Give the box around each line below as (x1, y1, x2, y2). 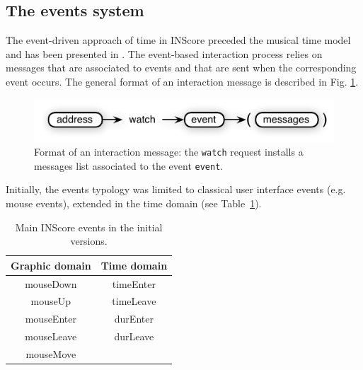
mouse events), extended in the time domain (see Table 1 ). (6, 196, 262, 211)
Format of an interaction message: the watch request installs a (34, 144, 304, 159)
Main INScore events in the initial (15, 219, 163, 234)
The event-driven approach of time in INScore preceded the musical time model (6, 33, 351, 47)
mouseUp (30, 294, 71, 308)
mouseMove (25, 347, 76, 362)
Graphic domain (11, 258, 91, 272)
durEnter (114, 311, 154, 326)
